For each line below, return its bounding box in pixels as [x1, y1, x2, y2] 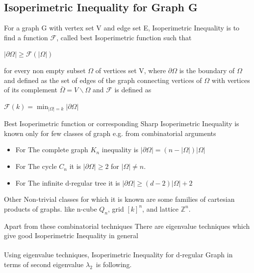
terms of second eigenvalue [4, 259, 84, 270]
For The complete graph [15, 144, 88, 155]
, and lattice [142, 203, 178, 214]
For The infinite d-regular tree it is [15, 177, 120, 188]
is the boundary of [179, 65, 235, 75]
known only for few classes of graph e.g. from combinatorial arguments [4, 128, 216, 138]
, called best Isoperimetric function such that [56, 32, 192, 42]
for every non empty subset [4, 65, 86, 75]
